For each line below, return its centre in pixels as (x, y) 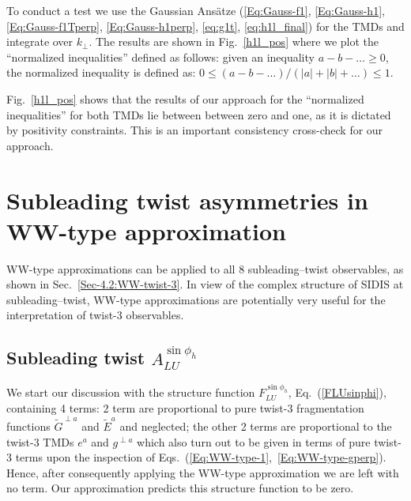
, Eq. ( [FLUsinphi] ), (337, 392)
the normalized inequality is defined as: (101, 72)
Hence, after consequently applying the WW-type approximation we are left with (203, 472)
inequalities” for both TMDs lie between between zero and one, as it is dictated (199, 114)
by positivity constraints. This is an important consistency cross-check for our (195, 130)
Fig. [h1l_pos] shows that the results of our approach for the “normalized (185, 98)
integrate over (40, 41)
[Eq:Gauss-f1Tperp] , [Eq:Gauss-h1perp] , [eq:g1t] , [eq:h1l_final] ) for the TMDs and (205, 26)
